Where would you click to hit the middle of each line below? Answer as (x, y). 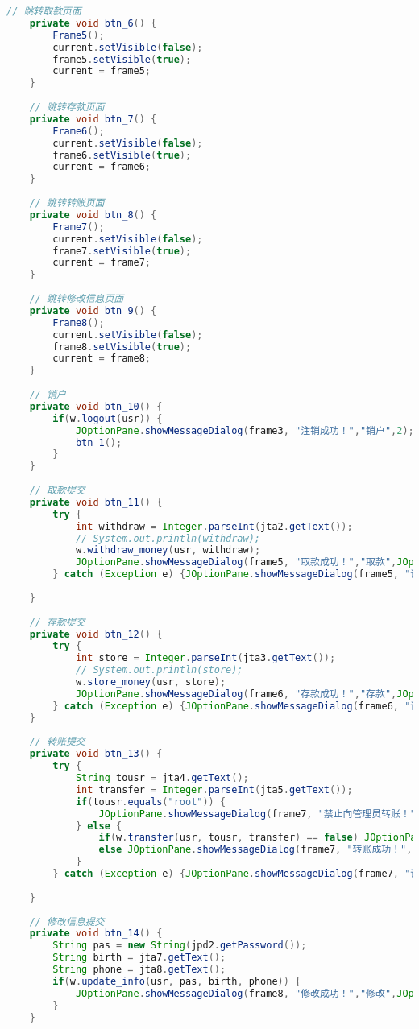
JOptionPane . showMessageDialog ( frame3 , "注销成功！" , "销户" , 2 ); (245, 430)
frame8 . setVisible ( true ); (122, 347)
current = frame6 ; (102, 167)
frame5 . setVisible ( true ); (122, 59)
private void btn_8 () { (93, 215)
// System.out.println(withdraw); (168, 538)
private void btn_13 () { (96, 754)
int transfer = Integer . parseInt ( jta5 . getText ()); (214, 789)
